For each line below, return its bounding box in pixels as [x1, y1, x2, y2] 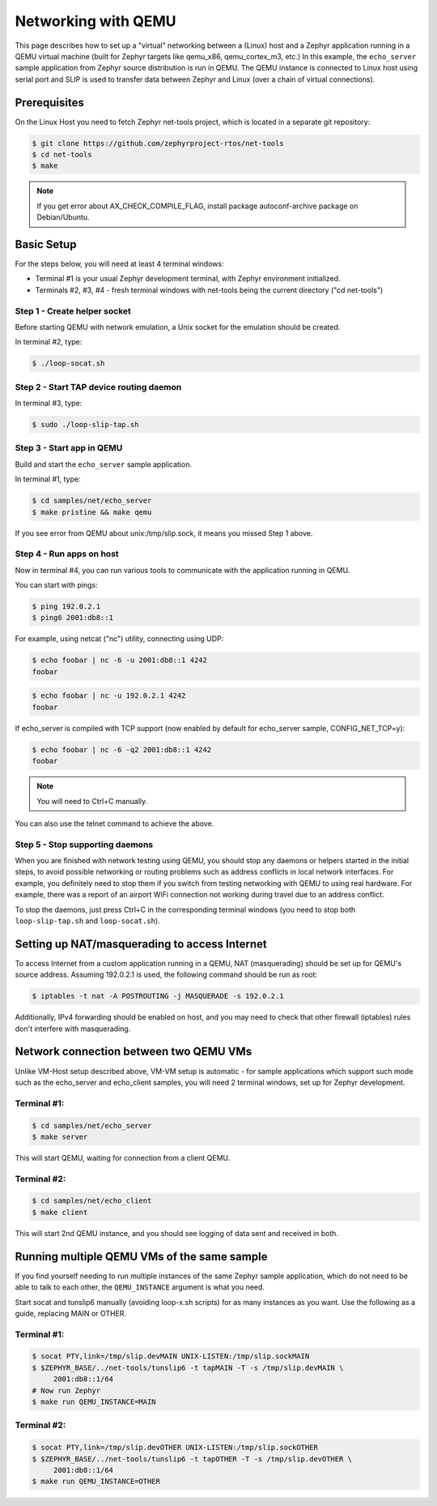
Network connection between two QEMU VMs [15, 1045, 252, 1059]
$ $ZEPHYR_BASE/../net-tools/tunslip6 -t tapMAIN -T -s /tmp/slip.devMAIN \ [32, 1363, 344, 1372]
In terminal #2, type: [15, 337, 83, 347]
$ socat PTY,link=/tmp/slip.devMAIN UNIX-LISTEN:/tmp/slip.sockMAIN [32, 1352, 310, 1361]
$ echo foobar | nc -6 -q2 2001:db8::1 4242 [32, 745, 212, 754]
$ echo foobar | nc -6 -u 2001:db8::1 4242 [32, 656, 208, 665]
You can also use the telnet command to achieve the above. [15, 819, 214, 828]
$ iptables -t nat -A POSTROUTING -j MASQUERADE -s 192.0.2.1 [32, 991, 284, 1001]
